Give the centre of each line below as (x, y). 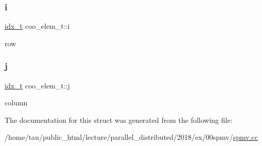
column (16, 103)
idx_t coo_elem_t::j (37, 85)
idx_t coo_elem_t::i (37, 26)
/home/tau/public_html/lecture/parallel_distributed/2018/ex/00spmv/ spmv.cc (131, 137)
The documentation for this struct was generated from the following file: (119, 120)
